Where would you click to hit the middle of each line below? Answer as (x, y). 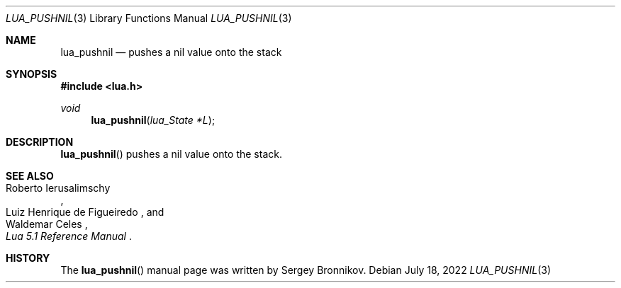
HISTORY (28, 258)
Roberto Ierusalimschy (58, 188)
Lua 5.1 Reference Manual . (69, 236)
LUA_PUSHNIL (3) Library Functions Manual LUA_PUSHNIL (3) (149, 18)
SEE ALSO (30, 176)
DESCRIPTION (40, 142)
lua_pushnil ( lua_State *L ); (153, 120)
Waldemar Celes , (47, 224)
